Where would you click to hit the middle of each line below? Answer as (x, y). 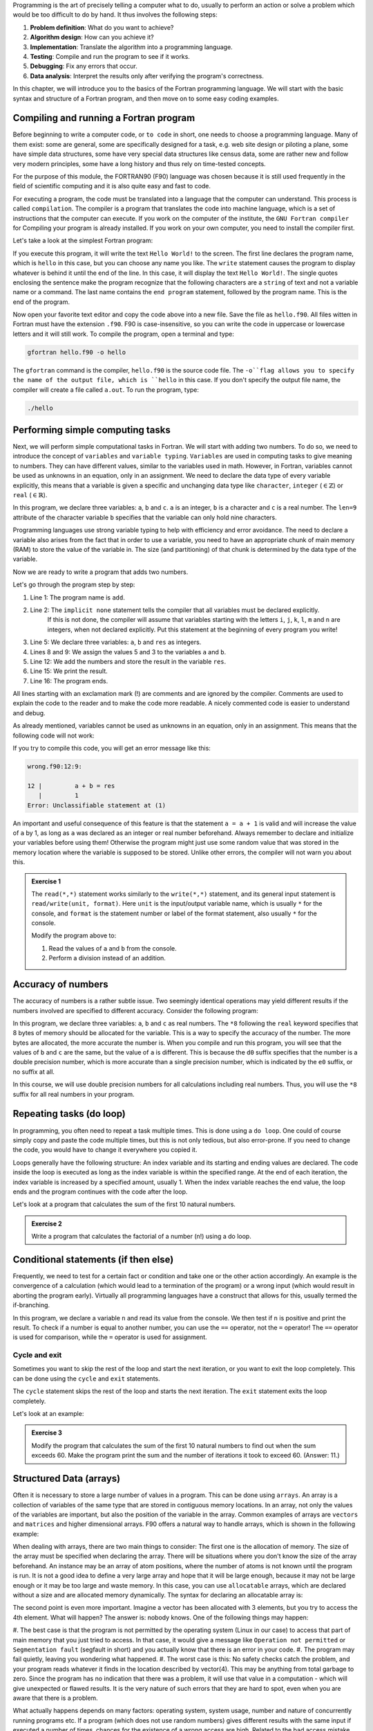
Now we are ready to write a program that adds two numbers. (101, 572)
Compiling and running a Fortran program (104, 118)
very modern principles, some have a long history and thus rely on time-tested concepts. (139, 163)
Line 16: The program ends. (69, 681)
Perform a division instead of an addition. (107, 958)
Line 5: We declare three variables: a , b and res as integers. (116, 642)
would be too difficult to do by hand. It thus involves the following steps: (115, 15)
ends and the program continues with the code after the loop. (100, 1192)
